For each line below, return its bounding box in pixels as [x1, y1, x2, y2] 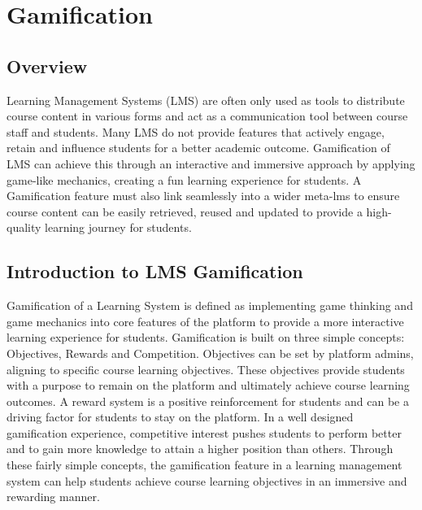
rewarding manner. [7, 488, 100, 505]
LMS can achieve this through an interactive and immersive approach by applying [7, 155, 415, 172]
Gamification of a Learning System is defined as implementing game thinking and [7, 297, 413, 314]
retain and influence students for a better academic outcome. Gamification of [7, 139, 390, 156]
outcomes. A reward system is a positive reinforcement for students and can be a [7, 392, 409, 409]
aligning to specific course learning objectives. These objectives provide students [7, 360, 405, 377]
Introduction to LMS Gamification [7, 259, 303, 284]
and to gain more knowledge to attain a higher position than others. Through [7, 440, 394, 457]
